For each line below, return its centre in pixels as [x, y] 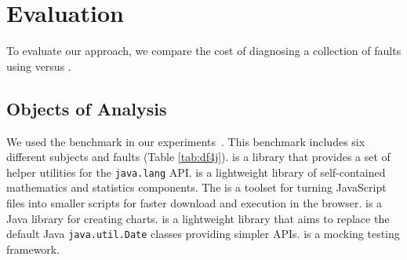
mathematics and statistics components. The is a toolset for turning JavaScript [196, 187]
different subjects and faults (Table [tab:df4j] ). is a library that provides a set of [198, 157]
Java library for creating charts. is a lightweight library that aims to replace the [198, 218]
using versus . [39, 66]
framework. [33, 249]
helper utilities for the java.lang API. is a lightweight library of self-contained [196, 172]
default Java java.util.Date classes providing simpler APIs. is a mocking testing [203, 234]
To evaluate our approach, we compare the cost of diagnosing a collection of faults [204, 51]
